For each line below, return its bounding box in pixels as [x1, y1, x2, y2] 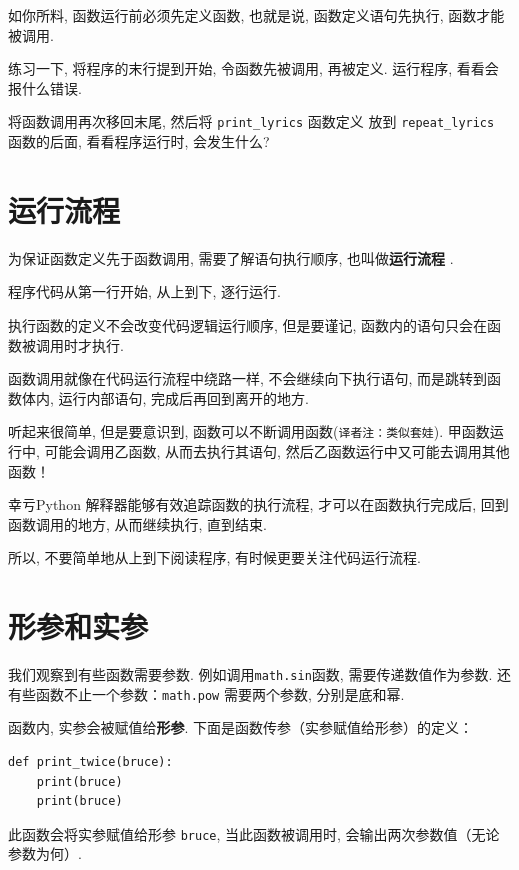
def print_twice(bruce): [8, 754, 173, 769]
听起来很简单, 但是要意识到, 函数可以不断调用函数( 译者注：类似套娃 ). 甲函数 [8, 421, 490, 442]
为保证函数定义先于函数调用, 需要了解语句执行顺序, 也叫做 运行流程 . [8, 247, 454, 268]
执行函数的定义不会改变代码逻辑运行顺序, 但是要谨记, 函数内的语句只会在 [8, 314, 488, 335]
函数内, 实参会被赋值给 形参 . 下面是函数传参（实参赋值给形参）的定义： [8, 717, 474, 738]
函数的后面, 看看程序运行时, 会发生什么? [8, 131, 270, 152]
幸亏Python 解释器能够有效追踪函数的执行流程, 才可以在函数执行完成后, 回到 [8, 494, 509, 515]
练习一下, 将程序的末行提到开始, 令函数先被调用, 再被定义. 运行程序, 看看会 [8, 58, 499, 79]
